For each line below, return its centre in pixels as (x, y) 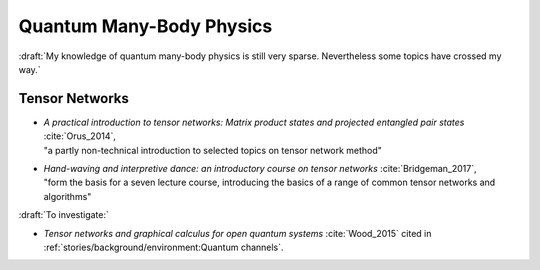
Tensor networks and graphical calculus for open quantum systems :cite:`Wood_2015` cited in (237, 233)
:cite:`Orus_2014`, (80, 136)
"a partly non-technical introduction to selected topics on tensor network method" (212, 150)
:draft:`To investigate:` (64, 215)
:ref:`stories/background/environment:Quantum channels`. (163, 247)
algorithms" (67, 196)
